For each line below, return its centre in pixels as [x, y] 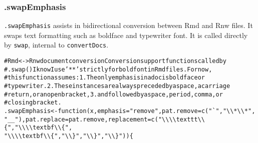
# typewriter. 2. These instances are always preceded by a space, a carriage [117, 86]
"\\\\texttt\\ [181, 119]
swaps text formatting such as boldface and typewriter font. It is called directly [126, 35]
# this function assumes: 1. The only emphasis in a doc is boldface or [105, 78]
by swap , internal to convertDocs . [56, 45]
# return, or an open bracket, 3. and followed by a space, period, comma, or [113, 94]
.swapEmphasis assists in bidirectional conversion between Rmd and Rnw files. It [128, 25]
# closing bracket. [33, 103]
